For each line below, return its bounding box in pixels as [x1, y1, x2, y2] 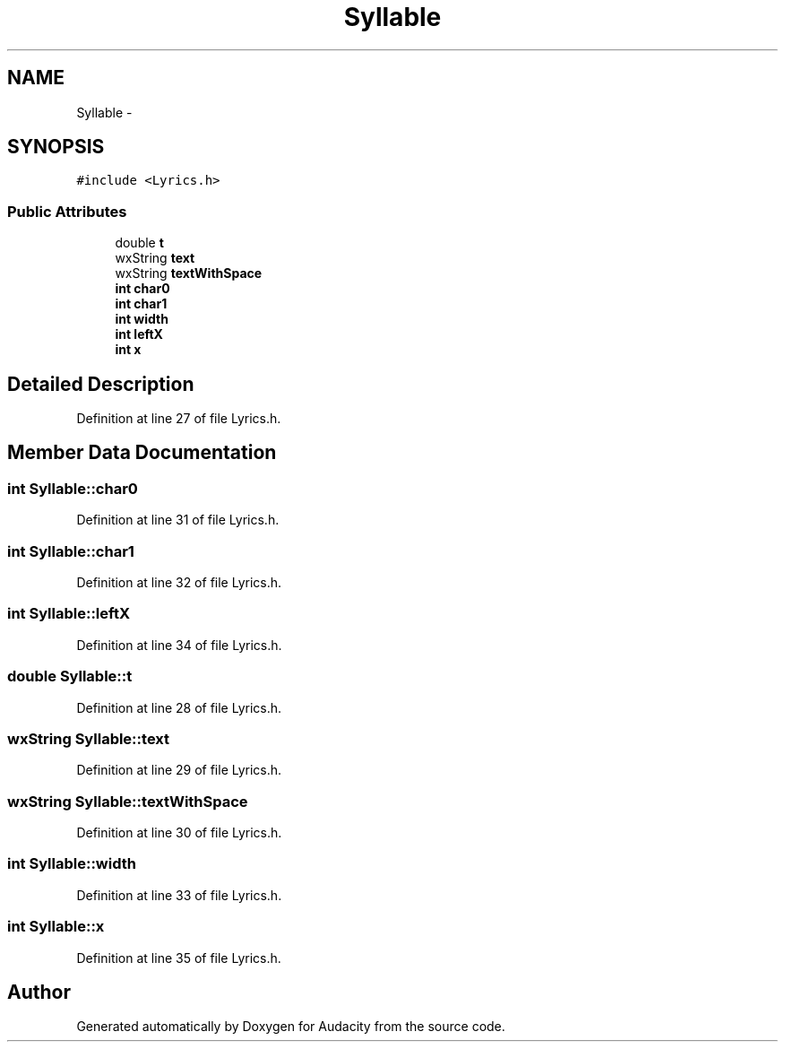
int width [115, 311, 168, 327]
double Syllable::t [7, 667, 133, 686]
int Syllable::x [7, 917, 105, 936]
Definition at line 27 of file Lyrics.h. [76, 411, 281, 427]
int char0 [115, 281, 170, 297]
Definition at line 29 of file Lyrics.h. [76, 762, 282, 778]
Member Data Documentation [7, 441, 277, 464]
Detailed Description [7, 372, 194, 395]
